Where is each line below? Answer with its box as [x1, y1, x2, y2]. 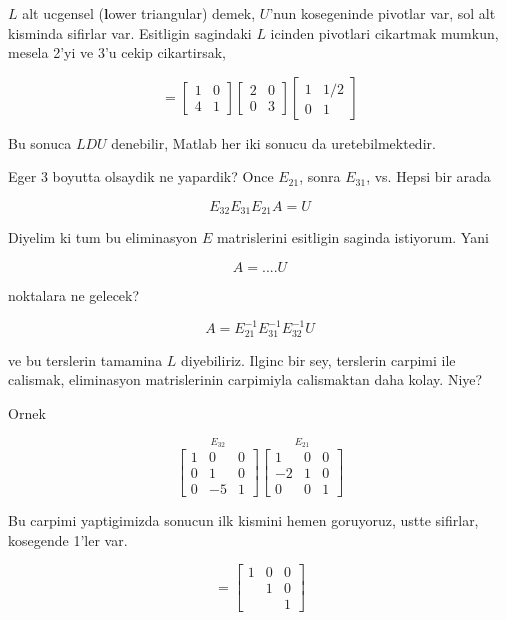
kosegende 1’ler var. [8, 529, 128, 550]
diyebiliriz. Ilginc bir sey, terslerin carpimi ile [181, 349, 456, 370]
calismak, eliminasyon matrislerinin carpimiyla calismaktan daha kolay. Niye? [8, 369, 483, 390]
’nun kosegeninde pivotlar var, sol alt [269, 3, 496, 23]
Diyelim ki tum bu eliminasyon [8, 227, 198, 248]
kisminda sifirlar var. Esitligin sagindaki [8, 22, 252, 43]
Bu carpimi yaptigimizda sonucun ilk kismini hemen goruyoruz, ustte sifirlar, [8, 510, 479, 531]
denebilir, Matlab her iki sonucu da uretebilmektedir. [111, 132, 436, 153]
